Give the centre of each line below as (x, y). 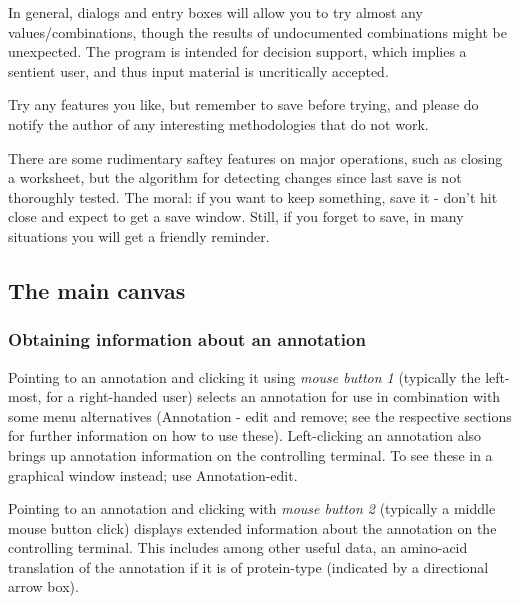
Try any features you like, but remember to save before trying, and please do (243, 104)
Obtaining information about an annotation (187, 339)
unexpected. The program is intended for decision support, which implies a (237, 51)
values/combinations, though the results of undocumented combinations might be (257, 31)
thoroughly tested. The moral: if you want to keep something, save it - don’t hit (253, 196)
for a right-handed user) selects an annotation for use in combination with (273, 396)
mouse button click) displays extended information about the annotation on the (252, 527)
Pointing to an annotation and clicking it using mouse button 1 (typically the (244, 376)
